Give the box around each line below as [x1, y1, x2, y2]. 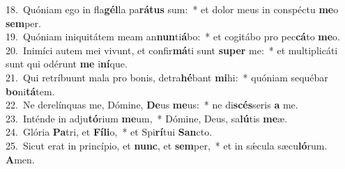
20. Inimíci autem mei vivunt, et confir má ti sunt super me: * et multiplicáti [6, 42, 338, 57]
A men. [6, 152, 35, 166]
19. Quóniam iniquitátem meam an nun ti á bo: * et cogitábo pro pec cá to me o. [6, 29, 340, 44]
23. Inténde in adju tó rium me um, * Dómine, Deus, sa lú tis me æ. [6, 111, 288, 125]
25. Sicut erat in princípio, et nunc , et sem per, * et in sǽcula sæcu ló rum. [6, 138, 328, 152]
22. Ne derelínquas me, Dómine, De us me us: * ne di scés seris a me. [6, 97, 298, 112]
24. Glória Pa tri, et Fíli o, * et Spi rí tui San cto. [6, 124, 213, 139]
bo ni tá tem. [6, 83, 55, 98]
